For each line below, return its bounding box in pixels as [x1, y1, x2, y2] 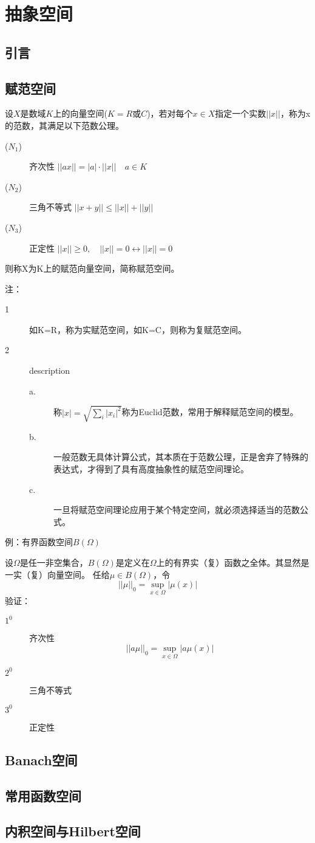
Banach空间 [5, 750, 78, 769]
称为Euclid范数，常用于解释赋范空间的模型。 [121, 405, 299, 418]
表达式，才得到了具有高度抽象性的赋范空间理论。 [53, 463, 249, 475]
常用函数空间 [5, 786, 81, 805]
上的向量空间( [53, 107, 107, 120]
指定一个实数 [215, 107, 266, 120]
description [29, 364, 70, 377]
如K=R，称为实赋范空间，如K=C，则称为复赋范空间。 [29, 323, 246, 335]
